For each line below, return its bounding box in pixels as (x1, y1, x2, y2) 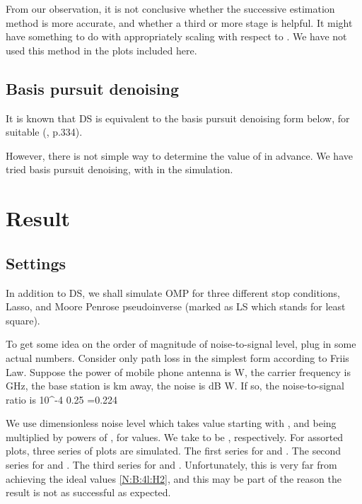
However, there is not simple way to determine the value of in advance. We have (6, 148, 353, 163)
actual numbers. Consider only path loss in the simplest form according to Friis (6, 350, 349, 365)
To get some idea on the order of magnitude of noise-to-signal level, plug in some (6, 336, 356, 351)
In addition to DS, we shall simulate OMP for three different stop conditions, (6, 285, 340, 300)
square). (6, 312, 40, 327)
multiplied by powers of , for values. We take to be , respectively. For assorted (6, 429, 344, 444)
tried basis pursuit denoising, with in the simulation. (6, 162, 233, 177)
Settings (6, 252, 66, 274)
